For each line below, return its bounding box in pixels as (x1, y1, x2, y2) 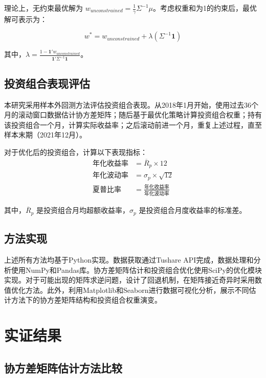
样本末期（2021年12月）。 (4, 129, 86, 140)
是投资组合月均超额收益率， (36, 205, 130, 215)
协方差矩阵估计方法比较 (4, 360, 122, 375)
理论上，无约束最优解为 (4, 3, 83, 13)
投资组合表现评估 (4, 75, 90, 91)
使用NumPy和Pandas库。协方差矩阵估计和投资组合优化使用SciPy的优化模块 (11, 264, 262, 275)
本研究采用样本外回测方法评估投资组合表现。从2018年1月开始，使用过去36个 (4, 99, 258, 110)
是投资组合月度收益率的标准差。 (139, 205, 247, 215)
